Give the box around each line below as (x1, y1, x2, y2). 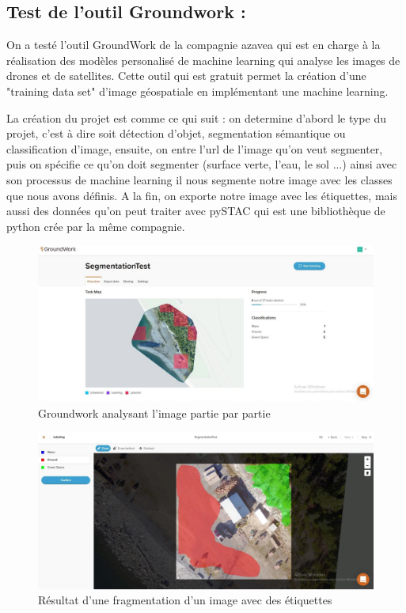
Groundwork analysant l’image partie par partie (38, 404, 271, 421)
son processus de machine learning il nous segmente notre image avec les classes (6, 171, 393, 187)
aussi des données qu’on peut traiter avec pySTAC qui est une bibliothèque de (6, 202, 385, 219)
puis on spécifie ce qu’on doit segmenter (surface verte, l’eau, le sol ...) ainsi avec (6, 156, 397, 172)
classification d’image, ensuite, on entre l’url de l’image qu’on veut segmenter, (6, 140, 383, 157)
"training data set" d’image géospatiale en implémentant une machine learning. (6, 82, 389, 99)
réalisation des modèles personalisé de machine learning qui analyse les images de (6, 51, 400, 68)
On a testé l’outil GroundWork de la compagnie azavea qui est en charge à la (6, 36, 381, 53)
